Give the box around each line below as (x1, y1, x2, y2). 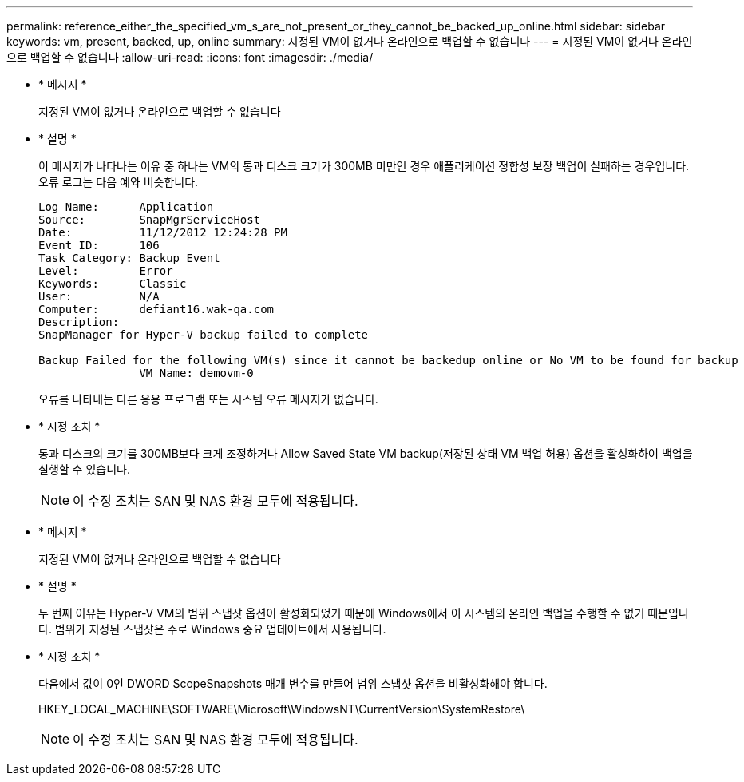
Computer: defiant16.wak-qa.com (38, 303, 275, 316)
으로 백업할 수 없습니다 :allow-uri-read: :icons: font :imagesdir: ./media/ (6, 50, 374, 64)
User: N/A (38, 290, 160, 303)
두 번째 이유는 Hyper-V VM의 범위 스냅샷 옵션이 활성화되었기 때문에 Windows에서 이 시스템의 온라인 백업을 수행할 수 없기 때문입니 (38, 606, 689, 620)
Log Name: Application (38, 200, 214, 213)
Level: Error (38, 264, 173, 277)
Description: (38, 316, 120, 328)
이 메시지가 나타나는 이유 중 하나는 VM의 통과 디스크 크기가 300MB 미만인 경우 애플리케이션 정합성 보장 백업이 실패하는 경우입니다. (38, 159, 690, 173)
